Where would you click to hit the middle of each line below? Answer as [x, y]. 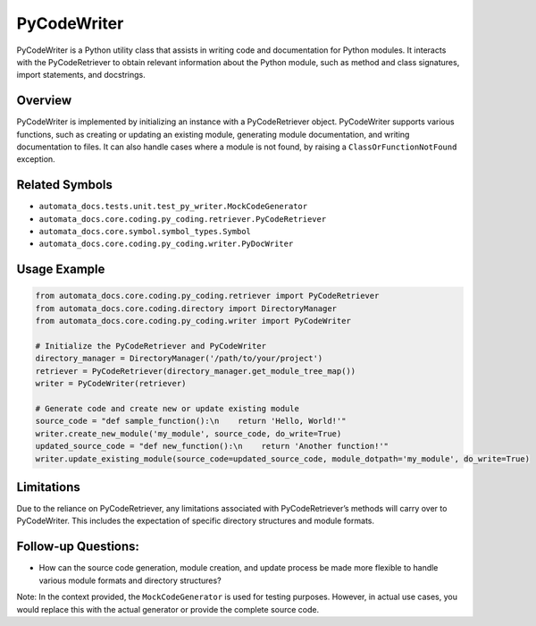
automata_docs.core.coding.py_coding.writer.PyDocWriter [166, 244]
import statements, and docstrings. [81, 75]
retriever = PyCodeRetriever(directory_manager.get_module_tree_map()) [196, 371]
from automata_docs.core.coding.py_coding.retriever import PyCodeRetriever [207, 296]
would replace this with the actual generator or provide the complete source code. [168, 609]
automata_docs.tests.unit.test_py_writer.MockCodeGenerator [173, 207]
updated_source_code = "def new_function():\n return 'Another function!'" [212, 446]
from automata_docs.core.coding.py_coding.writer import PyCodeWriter [193, 321]
